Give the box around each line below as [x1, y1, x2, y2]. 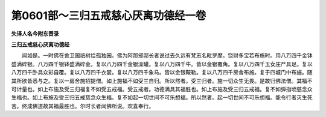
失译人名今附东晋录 [11, 30, 59, 37]
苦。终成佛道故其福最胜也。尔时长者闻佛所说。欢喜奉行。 [11, 102, 154, 109]
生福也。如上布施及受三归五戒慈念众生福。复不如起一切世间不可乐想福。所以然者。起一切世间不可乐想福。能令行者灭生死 [11, 94, 313, 101]
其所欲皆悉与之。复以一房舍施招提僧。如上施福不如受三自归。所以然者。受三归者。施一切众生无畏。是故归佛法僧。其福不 [11, 77, 313, 84]
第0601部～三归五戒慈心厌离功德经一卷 [11, 9, 206, 22]
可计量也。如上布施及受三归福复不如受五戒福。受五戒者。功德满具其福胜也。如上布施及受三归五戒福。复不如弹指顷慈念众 [11, 85, 313, 92]
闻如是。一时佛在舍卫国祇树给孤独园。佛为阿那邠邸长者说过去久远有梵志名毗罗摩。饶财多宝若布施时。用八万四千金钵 [21, 52, 313, 59]
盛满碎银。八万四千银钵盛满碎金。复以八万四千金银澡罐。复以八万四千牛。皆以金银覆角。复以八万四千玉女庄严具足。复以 [11, 60, 313, 67]
